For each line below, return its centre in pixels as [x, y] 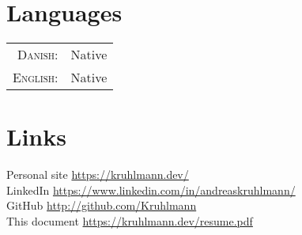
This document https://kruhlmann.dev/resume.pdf [130, 221]
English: [36, 78]
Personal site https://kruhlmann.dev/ [98, 174]
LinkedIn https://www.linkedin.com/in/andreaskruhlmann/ [151, 190]
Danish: [38, 55]
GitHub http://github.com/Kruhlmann [102, 205]
